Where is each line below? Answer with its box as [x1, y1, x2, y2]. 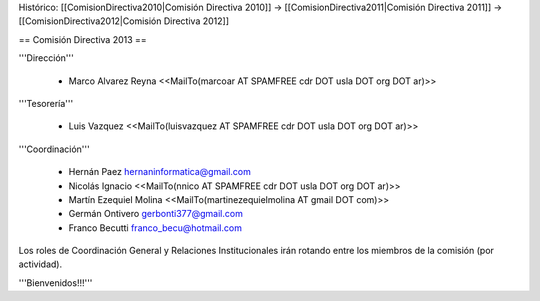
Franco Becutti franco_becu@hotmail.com [68, 221, 242, 234]
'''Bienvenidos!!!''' [18, 276, 93, 289]
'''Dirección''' [18, 52, 74, 64]
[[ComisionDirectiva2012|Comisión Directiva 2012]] [18, 15, 230, 27]
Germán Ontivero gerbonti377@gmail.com [68, 208, 244, 220]
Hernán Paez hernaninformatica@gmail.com [68, 166, 252, 178]
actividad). [18, 258, 63, 270]
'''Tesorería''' [18, 97, 74, 109]
